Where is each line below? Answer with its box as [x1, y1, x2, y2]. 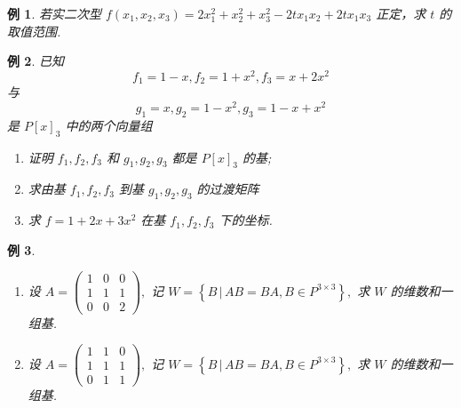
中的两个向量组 [65, 116, 153, 134]
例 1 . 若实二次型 [7, 4, 101, 22]
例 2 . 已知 [7, 52, 64, 70]
